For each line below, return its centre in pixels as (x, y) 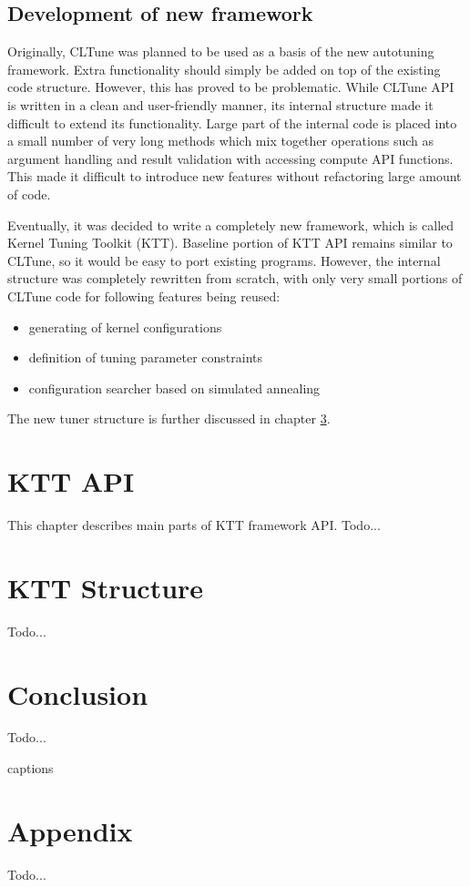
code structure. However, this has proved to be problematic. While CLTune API (231, 87)
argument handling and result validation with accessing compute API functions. (230, 158)
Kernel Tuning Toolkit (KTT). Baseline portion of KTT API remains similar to (230, 243)
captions (31, 768)
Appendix (70, 830)
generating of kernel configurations (125, 326)
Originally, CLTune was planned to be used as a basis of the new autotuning (221, 51)
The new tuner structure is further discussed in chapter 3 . (169, 418)
